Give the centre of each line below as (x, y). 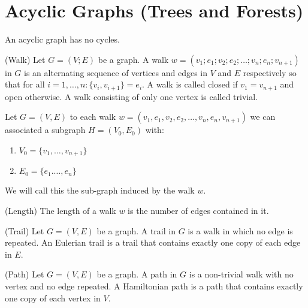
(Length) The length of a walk (61, 210)
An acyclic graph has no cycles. (62, 39)
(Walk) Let (25, 59)
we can (263, 117)
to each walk (93, 117)
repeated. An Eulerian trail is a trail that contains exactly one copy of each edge (153, 242)
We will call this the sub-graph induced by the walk (100, 190)
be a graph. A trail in (136, 230)
